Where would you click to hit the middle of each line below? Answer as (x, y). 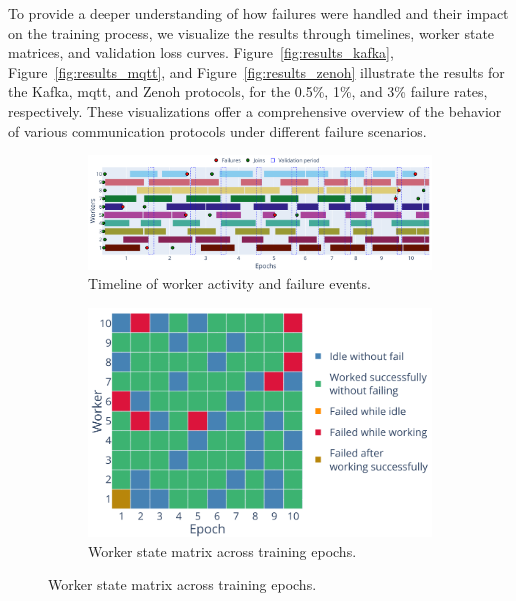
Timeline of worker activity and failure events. (229, 283)
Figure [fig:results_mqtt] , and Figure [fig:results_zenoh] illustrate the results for (256, 71)
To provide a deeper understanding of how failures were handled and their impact (258, 13)
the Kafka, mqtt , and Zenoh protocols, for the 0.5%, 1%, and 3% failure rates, (248, 91)
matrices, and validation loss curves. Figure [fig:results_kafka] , (201, 52)
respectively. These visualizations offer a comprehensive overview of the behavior (255, 110)
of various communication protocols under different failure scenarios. (217, 130)
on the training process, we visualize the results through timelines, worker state (251, 32)
